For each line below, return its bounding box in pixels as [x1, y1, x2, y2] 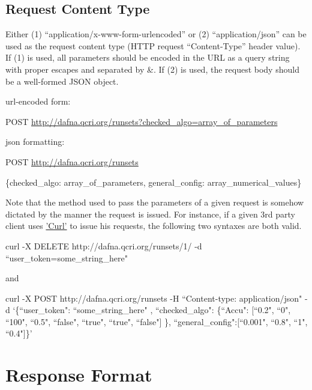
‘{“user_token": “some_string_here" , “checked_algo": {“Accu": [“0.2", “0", [13, 303, 291, 316]
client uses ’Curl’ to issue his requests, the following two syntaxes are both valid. [5, 219, 302, 232]
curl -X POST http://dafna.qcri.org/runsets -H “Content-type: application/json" [5, 291, 302, 304]
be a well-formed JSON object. [5, 75, 119, 87]
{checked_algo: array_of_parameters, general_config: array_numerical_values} [5, 175, 302, 188]
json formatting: [5, 135, 65, 148]
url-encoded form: [5, 95, 71, 108]
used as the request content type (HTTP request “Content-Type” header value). [5, 39, 301, 52]
